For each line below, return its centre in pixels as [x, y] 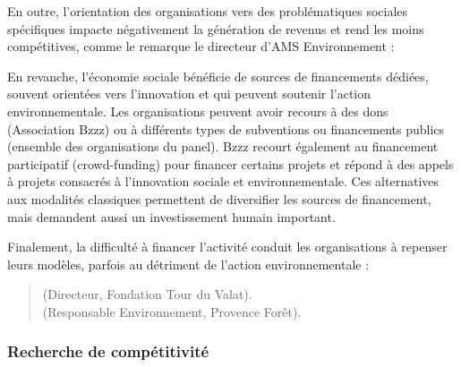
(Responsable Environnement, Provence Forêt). [172, 311]
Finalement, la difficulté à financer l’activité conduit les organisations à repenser [227, 247]
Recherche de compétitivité [108, 351]
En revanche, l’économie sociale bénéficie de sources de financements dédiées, [218, 76]
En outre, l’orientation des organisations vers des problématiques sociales [208, 11]
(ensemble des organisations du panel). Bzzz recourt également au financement [223, 146]
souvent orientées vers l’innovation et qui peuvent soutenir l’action [189, 94]
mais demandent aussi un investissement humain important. [171, 216]
